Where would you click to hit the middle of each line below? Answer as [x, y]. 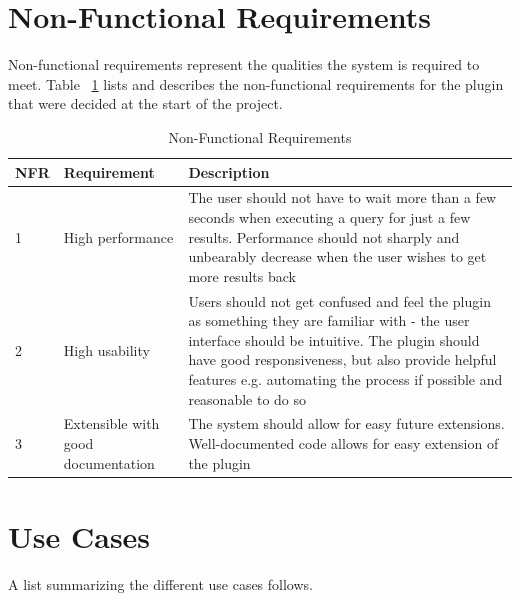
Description [229, 171]
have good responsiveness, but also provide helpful [342, 359]
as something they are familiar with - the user [329, 320]
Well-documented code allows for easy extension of [343, 442]
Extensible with [111, 423]
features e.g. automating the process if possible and [345, 378]
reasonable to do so [247, 398]
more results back [242, 275]
